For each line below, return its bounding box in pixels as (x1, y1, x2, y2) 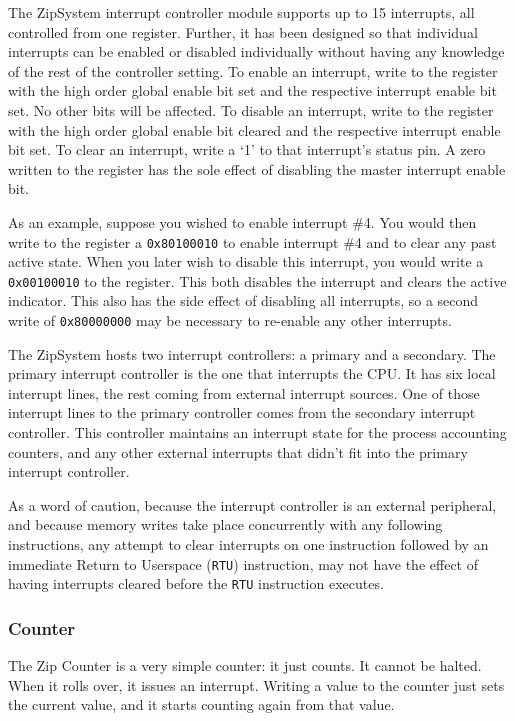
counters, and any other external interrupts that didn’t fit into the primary (8, 441, 468, 462)
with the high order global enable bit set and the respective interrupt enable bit (8, 80, 497, 101)
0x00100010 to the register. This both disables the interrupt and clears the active (8, 270, 507, 291)
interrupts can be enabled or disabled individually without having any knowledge (8, 41, 505, 62)
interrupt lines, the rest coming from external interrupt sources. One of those (8, 382, 480, 403)
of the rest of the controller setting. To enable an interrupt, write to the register (8, 60, 498, 81)
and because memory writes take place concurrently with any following (8, 514, 443, 535)
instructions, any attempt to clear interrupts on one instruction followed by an (8, 534, 489, 555)
